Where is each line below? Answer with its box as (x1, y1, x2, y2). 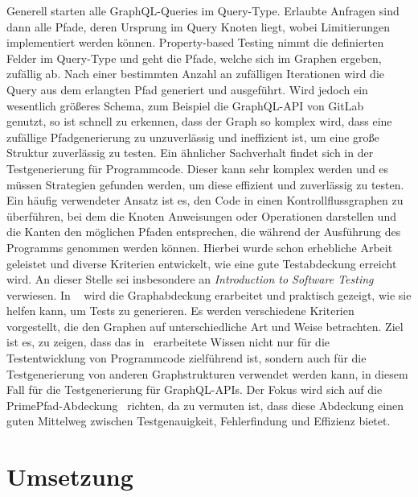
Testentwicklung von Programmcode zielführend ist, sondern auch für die (6, 350, 367, 367)
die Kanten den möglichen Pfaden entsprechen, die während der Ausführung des (6, 223, 401, 240)
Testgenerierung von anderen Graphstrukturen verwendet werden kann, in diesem (6, 365, 408, 382)
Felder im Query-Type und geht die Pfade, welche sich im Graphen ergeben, (6, 49, 382, 66)
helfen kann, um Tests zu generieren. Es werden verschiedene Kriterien (6, 302, 354, 319)
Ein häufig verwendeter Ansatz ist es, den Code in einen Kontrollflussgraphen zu (6, 192, 404, 209)
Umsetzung (6, 460, 133, 493)
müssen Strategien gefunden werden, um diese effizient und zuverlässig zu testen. (6, 176, 404, 193)
